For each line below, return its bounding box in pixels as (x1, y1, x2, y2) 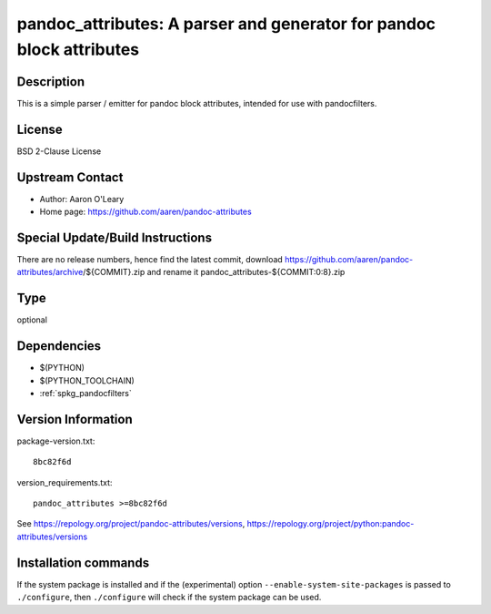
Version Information (16, 411, 133, 427)
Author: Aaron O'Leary (39, 193, 125, 204)
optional (16, 314, 47, 325)
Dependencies (16, 338, 102, 354)
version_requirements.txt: (16, 476, 113, 487)
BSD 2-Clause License (16, 146, 102, 157)
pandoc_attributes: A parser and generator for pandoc (16, 14, 436, 34)
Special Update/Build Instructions (16, 230, 213, 245)
